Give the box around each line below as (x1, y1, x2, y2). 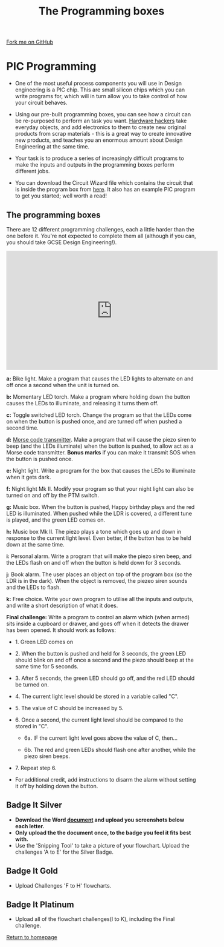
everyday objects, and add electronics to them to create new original (14, 124, 186, 131)
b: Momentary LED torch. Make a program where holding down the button (6, 393, 190, 400)
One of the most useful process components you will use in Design (14, 80, 182, 87)
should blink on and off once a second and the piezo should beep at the (14, 656, 194, 663)
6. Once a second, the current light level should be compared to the (14, 716, 184, 723)
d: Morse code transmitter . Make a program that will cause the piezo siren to (6, 436, 196, 443)
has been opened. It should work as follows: (6, 626, 117, 634)
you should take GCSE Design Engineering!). (6, 238, 117, 246)
